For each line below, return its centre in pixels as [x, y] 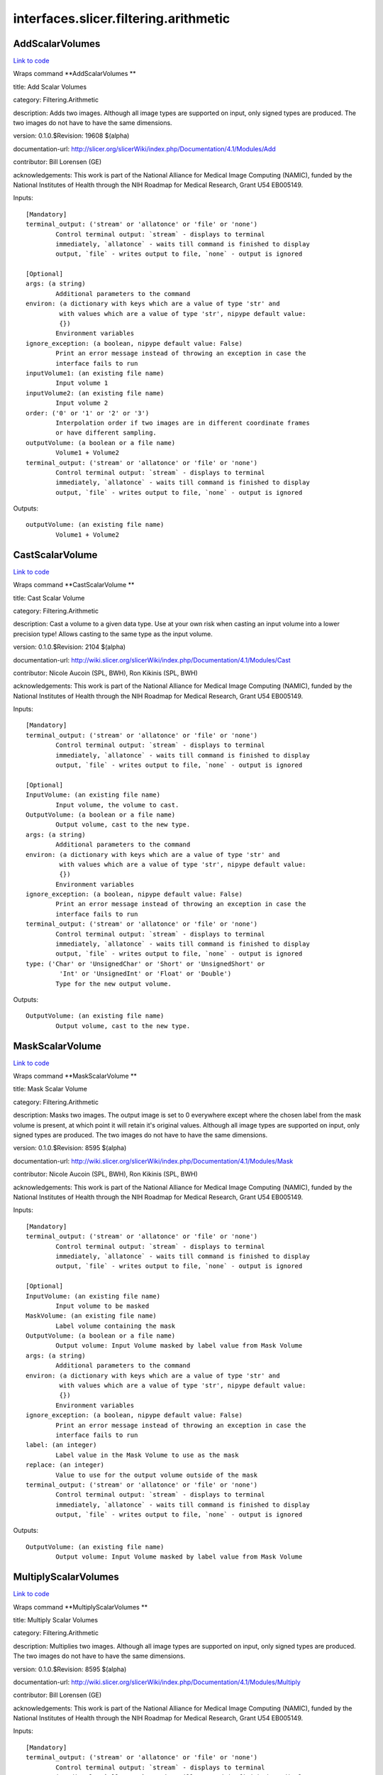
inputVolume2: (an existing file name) [95, 393]
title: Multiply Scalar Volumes [56, 1620]
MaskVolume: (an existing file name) [91, 1316]
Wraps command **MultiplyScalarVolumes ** [81, 1607]
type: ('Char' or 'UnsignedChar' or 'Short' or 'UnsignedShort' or [145, 963]
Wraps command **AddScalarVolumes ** [74, 74]
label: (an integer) [61, 1445]
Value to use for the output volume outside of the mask [157, 1475]
